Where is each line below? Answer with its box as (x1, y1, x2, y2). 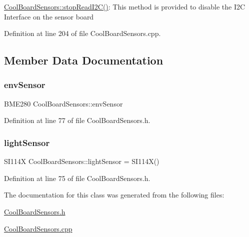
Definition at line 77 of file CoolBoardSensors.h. (4, 115, 150, 125)
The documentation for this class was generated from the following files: (4, 189, 224, 200)
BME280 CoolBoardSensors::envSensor (4, 98, 123, 108)
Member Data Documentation (4, 52, 163, 68)
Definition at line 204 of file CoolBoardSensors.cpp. (4, 28, 161, 38)
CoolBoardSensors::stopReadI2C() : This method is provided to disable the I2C (4, 1, 245, 11)
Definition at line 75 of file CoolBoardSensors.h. (4, 172, 150, 183)
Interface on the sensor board (4, 11, 94, 21)
